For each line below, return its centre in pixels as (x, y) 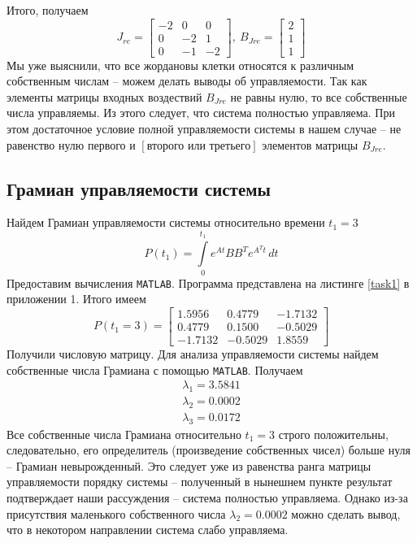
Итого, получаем (48, 10)
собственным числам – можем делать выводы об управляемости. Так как (187, 81)
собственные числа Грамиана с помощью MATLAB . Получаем (155, 369)
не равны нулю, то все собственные (319, 96)
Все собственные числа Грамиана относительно (124, 434)
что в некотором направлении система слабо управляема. (148, 530)
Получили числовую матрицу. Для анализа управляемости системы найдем (193, 353)
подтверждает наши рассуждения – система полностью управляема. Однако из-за (207, 498)
